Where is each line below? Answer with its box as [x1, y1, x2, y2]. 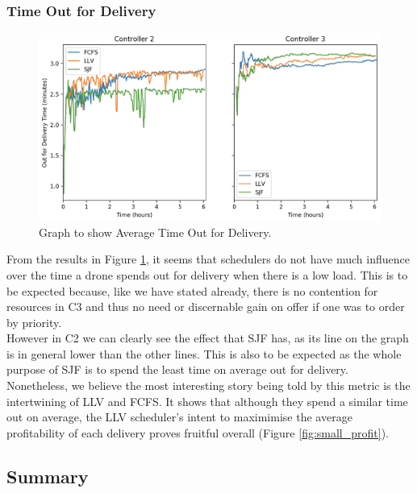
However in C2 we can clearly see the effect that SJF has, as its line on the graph [6, 329, 409, 346]
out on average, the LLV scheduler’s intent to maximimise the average [6, 408, 352, 425]
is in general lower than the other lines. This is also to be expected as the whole [6, 345, 402, 362]
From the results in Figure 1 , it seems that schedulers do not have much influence [6, 251, 410, 267]
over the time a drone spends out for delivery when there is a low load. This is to [6, 266, 408, 283]
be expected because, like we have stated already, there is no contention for [6, 282, 378, 299]
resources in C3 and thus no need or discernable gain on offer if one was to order [6, 298, 405, 315]
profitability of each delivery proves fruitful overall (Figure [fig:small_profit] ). [6, 424, 390, 441]
